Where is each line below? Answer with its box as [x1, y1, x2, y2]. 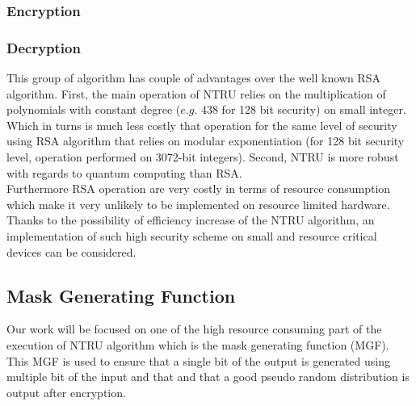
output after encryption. [6, 383, 126, 400]
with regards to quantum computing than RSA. [6, 164, 242, 181]
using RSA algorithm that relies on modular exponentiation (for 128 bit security [6, 132, 405, 149]
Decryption [6, 37, 81, 57]
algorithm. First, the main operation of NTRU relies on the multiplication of [6, 85, 386, 102]
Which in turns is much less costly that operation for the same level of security [6, 116, 397, 133]
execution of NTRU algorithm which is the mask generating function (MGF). [6, 336, 389, 353]
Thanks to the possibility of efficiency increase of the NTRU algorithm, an [6, 211, 375, 228]
